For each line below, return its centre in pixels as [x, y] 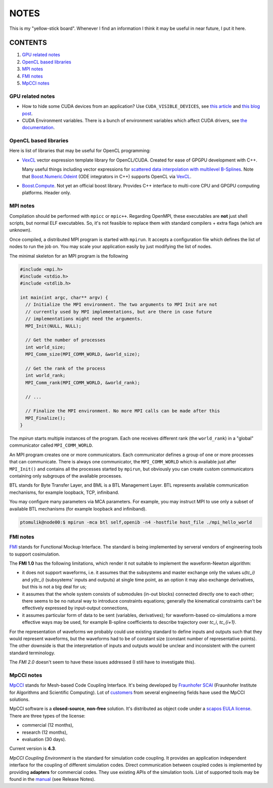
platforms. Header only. [47, 193]
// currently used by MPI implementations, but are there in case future [119, 312]
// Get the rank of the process [65, 368]
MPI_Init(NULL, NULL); [54, 326]
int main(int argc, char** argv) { [64, 298]
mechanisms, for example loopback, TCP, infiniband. [64, 492]
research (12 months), [45, 732]
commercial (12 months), [48, 725]
